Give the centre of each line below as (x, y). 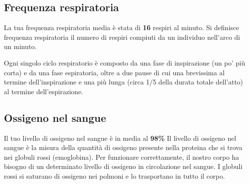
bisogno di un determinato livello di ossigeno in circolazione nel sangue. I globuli (123, 166)
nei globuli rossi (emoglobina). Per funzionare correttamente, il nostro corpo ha (122, 157)
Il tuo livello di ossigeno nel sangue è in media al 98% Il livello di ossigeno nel (120, 138)
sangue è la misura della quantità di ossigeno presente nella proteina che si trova (123, 147)
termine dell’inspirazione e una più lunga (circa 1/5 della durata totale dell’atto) (124, 82)
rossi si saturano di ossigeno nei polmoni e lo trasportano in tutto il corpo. (115, 176)
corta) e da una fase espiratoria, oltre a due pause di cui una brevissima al (114, 72)
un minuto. (20, 46)
